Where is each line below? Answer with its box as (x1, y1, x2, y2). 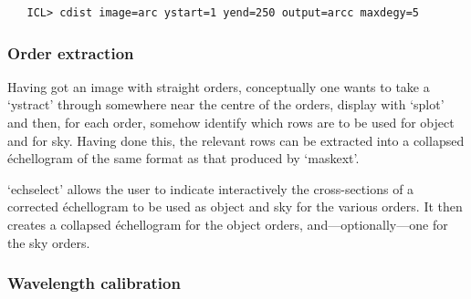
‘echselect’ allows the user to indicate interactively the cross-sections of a (7, 179, 414, 198)
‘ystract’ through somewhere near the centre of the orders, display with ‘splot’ (7, 95, 445, 114)
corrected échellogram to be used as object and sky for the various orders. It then (7, 197, 463, 216)
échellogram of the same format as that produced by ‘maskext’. (7, 149, 360, 168)
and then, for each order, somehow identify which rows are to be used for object (7, 113, 455, 131)
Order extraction (7, 41, 134, 64)
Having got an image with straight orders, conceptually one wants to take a (7, 77, 430, 96)
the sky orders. (7, 232, 90, 252)
